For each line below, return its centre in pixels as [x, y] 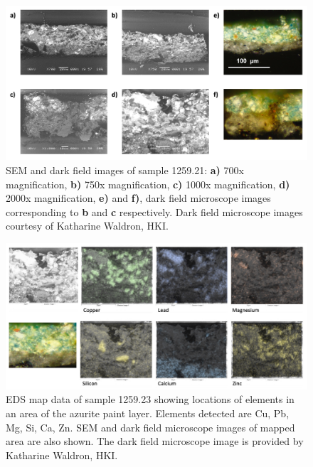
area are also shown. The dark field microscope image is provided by [155, 441]
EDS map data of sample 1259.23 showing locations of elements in [150, 399]
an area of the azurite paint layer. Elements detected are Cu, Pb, [148, 413]
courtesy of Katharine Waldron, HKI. [87, 226]
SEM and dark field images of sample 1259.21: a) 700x [125, 170]
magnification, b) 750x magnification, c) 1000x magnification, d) [148, 184]
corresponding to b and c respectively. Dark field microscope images [154, 211]
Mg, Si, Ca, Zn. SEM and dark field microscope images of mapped [150, 427]
